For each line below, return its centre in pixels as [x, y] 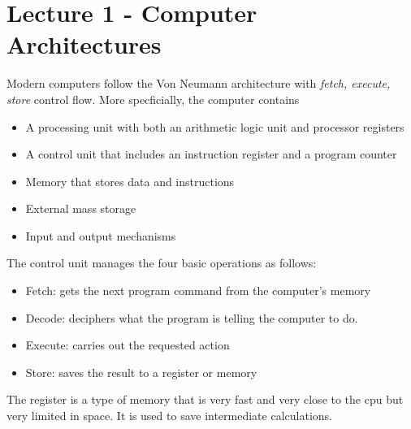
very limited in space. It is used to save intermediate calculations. [169, 416]
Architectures [84, 44]
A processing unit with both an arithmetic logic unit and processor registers [215, 126]
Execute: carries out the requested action [128, 345]
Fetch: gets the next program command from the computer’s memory [198, 290]
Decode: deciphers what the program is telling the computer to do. [192, 317]
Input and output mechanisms [101, 235]
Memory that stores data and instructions [130, 181]
